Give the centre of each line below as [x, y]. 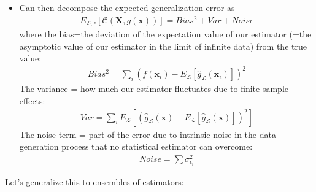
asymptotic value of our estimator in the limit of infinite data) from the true [163, 46]
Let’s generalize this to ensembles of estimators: [94, 182]
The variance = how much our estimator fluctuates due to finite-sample [154, 89]
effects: [32, 101]
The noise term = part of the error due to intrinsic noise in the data [148, 134]
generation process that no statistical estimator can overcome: [136, 146]
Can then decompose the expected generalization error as [127, 7]
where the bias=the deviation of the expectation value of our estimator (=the [165, 34]
